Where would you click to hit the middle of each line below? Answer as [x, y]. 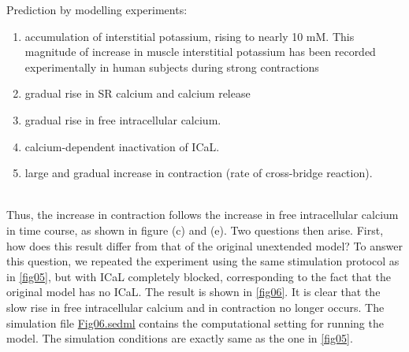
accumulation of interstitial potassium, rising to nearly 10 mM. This [190, 36]
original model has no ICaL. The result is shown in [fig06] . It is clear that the [193, 292]
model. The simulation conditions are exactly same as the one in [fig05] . [180, 338]
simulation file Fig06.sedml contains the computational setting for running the [195, 322]
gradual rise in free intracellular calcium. [123, 119]
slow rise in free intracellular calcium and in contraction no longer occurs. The [195, 307]
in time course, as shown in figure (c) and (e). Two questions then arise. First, [195, 230]
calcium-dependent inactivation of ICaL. [122, 146]
